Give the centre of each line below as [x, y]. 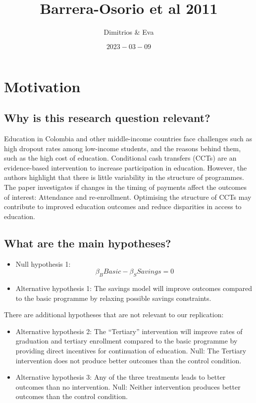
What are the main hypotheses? [88, 243]
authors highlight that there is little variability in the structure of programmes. [124, 177]
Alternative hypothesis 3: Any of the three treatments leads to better [121, 377]
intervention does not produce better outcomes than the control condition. [128, 360]
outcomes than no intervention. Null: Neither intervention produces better [128, 386]
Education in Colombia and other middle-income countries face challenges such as [128, 139]
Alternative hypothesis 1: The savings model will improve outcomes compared [134, 288]
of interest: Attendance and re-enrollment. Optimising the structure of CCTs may [128, 197]
